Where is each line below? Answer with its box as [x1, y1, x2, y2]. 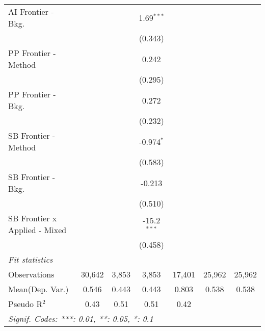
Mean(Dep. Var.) [8, 283, 69, 295]
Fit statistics [8, 253, 53, 265]
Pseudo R [8, 298, 43, 310]
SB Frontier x [8, 212, 57, 224]
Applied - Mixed [8, 224, 67, 236]
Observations [8, 268, 55, 280]
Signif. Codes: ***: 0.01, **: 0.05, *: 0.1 [8, 313, 153, 324]
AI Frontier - [8, 6, 54, 17]
